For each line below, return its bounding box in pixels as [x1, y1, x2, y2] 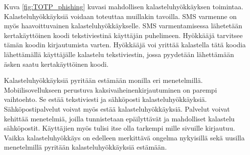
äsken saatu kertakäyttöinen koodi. [4, 58, 109, 69]
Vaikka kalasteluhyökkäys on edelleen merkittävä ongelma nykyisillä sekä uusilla [4, 132, 245, 142]
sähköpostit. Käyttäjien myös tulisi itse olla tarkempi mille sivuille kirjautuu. [4, 123, 235, 133]
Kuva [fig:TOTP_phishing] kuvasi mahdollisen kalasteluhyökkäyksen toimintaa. [4, 1, 244, 11]
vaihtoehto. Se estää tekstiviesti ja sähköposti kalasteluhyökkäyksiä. [4, 94, 207, 104]
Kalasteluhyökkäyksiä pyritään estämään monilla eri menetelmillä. [4, 75, 203, 85]
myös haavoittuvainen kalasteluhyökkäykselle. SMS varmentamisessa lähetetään [4, 20, 242, 31]
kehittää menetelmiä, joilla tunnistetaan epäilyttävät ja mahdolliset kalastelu [4, 113, 235, 123]
